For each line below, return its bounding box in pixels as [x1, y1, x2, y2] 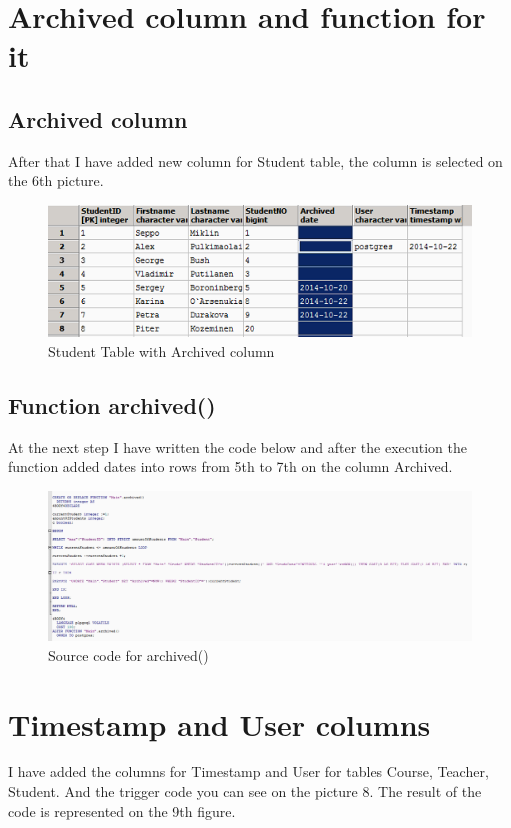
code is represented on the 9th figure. [8, 800, 236, 821]
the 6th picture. [8, 170, 104, 191]
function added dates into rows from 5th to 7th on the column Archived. [8, 456, 453, 477]
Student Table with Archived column [48, 340, 275, 361]
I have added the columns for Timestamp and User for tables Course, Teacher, [8, 761, 489, 782]
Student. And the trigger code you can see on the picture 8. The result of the [8, 781, 482, 802]
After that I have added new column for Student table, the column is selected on [8, 150, 503, 171]
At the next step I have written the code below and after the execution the [8, 436, 468, 457]
